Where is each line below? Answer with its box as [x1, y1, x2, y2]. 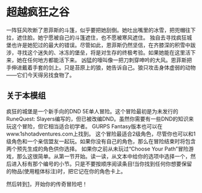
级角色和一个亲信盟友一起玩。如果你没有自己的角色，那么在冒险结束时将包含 [6, 137, 196, 144]
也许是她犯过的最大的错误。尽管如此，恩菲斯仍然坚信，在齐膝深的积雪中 [11, 41, 191, 49]
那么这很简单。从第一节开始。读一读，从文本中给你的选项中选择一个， [16, 152, 191, 159]
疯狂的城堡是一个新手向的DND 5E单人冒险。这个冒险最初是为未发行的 [6, 107, 179, 114]
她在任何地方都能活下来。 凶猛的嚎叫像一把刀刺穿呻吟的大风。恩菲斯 [16, 56, 187, 64]
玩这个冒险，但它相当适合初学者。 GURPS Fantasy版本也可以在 [6, 122, 163, 129]
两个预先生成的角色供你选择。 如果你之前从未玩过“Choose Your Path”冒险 [6, 145, 189, 152]
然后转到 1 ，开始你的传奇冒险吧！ [6, 180, 88, 188]
